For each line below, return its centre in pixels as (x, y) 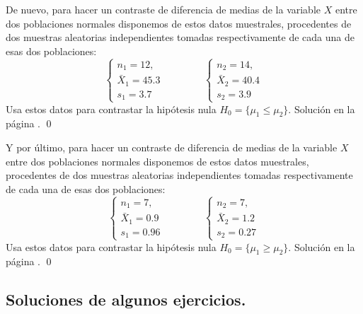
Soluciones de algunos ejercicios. (126, 300)
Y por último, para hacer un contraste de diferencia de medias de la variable (172, 147)
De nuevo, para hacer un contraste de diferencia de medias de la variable (163, 9)
